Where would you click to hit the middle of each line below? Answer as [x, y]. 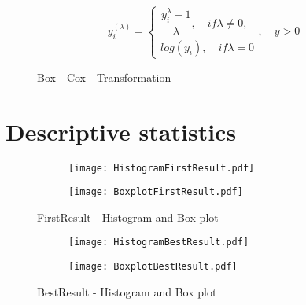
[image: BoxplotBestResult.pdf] [153, 267]
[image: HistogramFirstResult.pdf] [162, 168]
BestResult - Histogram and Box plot [127, 291]
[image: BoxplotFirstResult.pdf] [156, 192]
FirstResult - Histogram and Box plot [128, 217]
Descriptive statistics [121, 131]
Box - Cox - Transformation [104, 77]
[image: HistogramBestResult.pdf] [159, 243]
